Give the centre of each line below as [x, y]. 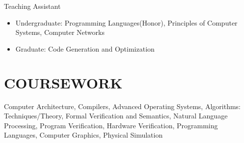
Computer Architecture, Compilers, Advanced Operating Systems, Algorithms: [122, 106]
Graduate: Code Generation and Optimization [85, 48]
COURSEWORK [63, 82]
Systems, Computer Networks [60, 32]
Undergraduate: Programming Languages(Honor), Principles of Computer [126, 22]
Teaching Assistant [32, 6]
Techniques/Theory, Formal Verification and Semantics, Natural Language [116, 116]
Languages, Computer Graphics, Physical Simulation [83, 135]
